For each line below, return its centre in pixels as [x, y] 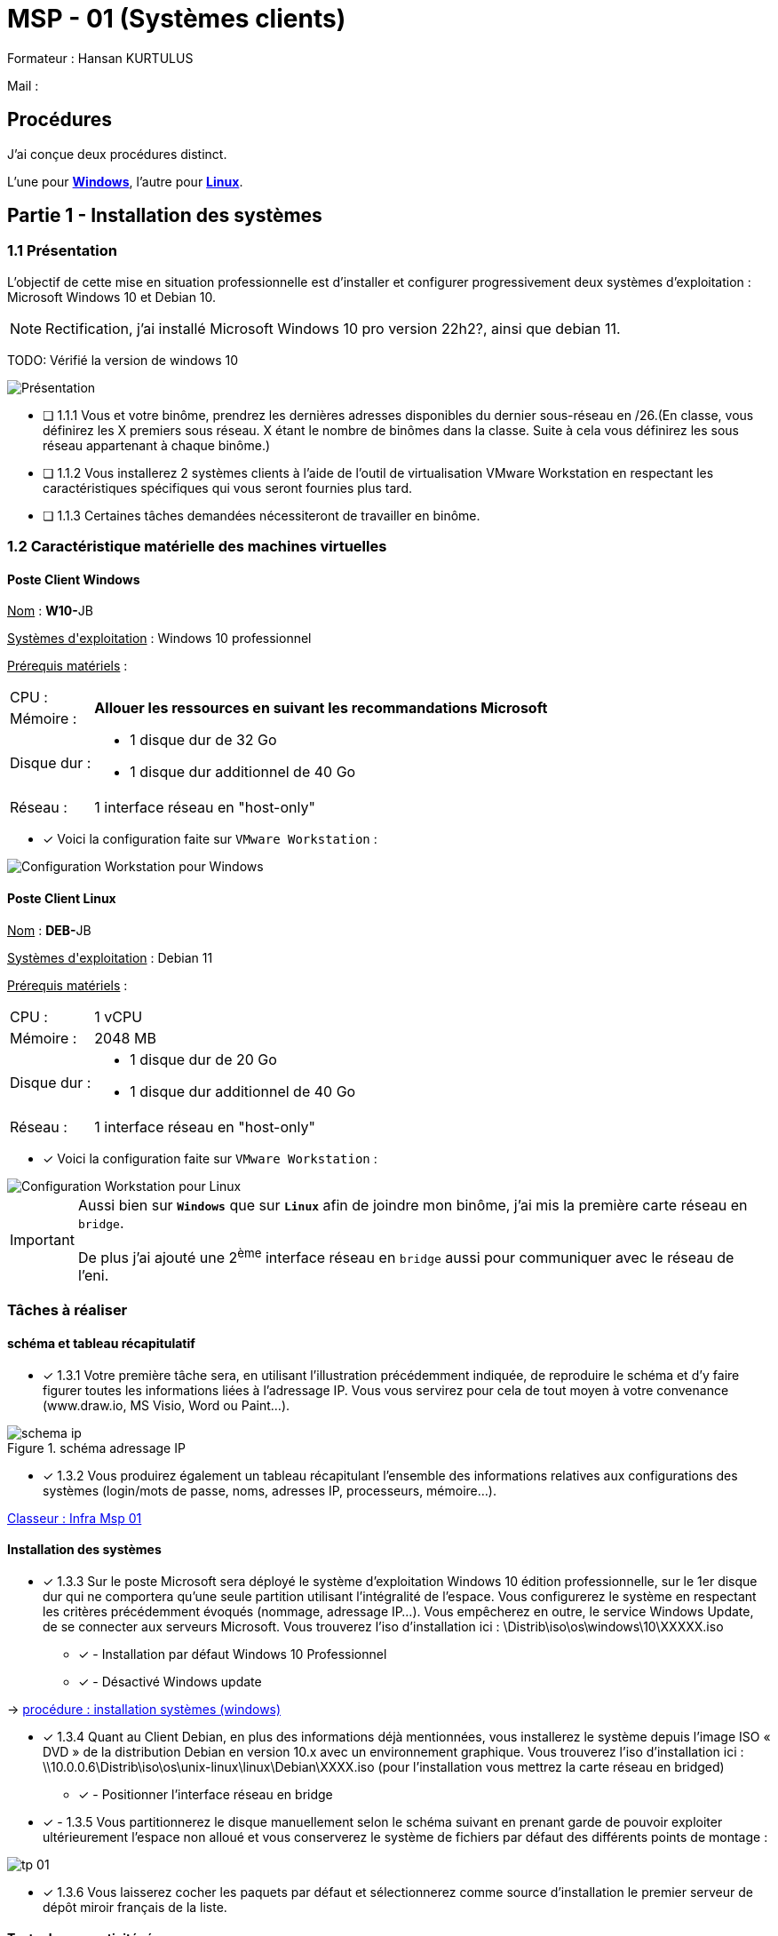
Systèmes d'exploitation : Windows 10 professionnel [159, 639]
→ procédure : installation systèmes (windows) [144, 1709]
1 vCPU [119, 1016]
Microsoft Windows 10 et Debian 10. [112, 297]
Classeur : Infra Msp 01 [75, 1518]
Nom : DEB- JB [49, 930]
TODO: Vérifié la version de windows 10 [123, 360]
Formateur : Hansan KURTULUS [100, 58]
